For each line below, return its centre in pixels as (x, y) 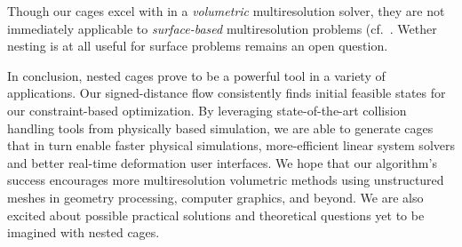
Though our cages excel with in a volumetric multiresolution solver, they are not (226, 11)
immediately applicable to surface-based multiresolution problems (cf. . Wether (222, 28)
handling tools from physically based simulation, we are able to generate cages (220, 127)
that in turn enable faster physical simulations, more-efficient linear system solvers (231, 145)
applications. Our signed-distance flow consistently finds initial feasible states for (227, 93)
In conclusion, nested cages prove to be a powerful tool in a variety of (196, 75)
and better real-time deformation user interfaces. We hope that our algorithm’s (222, 162)
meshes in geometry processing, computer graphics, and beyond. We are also (215, 197)
